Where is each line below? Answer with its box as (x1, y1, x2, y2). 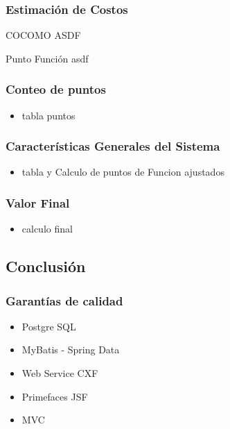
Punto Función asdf (6, 51, 89, 65)
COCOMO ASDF (6, 28, 81, 42)
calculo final (21, 221, 73, 236)
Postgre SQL (21, 319, 76, 333)
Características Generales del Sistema (6, 137, 220, 155)
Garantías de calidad (6, 292, 123, 309)
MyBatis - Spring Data (21, 342, 120, 357)
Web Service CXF (21, 366, 98, 380)
